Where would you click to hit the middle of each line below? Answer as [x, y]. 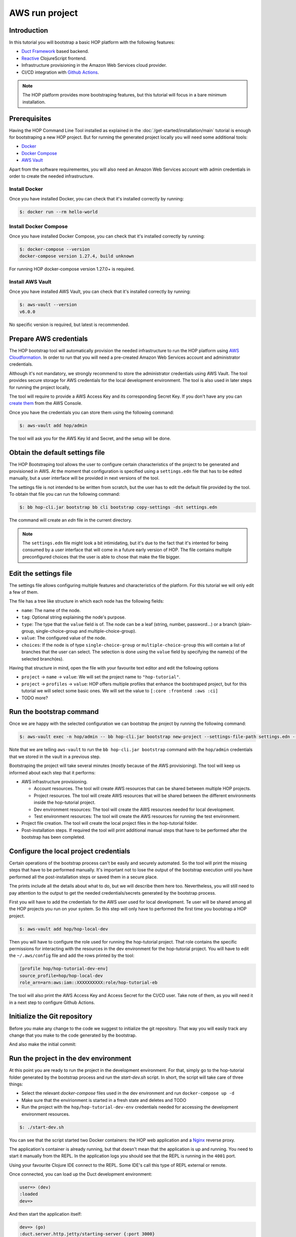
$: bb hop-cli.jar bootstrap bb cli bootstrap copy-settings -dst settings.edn [118, 507]
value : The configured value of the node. [64, 638]
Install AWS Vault [30, 282]
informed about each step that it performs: [52, 772]
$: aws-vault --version [48, 305]
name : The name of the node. [51, 610]
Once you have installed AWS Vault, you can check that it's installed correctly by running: [100, 291]
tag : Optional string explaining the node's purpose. [74, 617]
